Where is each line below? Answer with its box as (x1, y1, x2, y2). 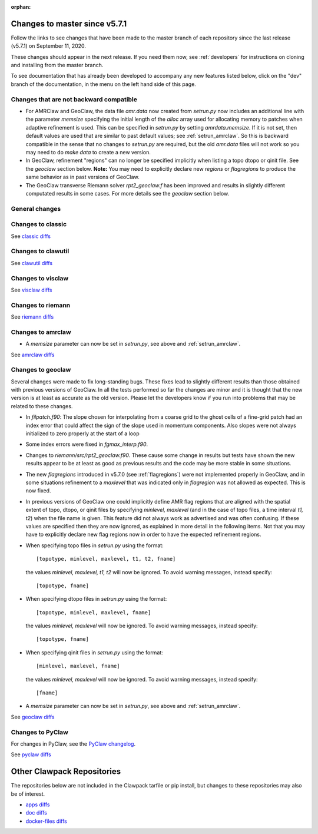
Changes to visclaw (11, 274, 69, 282)
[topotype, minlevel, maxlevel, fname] (36, 609, 151, 615)
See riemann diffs (11, 313, 54, 320)
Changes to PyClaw (11, 728, 69, 736)
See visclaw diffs (11, 286, 52, 293)
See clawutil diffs (11, 259, 53, 266)
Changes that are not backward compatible (11, 95, 138, 103)
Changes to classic (11, 220, 67, 229)
